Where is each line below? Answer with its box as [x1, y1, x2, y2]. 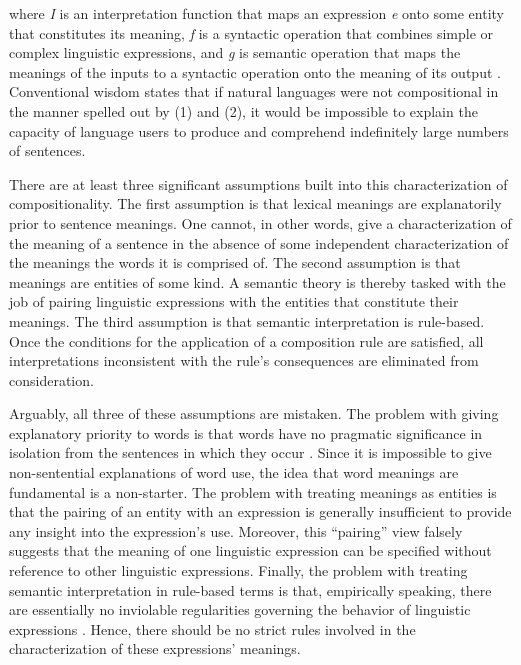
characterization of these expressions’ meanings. [9, 638, 301, 659]
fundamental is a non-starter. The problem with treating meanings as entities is [9, 481, 497, 502]
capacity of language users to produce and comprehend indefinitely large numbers [9, 120, 509, 141]
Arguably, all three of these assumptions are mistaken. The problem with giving [9, 403, 499, 424]
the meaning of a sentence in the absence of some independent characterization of [9, 232, 509, 253]
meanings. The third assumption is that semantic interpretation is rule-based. [9, 310, 485, 331]
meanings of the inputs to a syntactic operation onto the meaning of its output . [9, 61, 501, 82]
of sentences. [9, 140, 86, 161]
